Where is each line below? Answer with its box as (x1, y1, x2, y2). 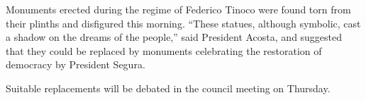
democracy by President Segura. (6, 57, 145, 72)
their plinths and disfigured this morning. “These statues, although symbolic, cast (6, 15, 361, 30)
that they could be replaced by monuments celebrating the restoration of (6, 43, 322, 58)
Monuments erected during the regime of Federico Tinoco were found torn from (6, 2, 351, 16)
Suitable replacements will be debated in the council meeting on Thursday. (6, 80, 331, 95)
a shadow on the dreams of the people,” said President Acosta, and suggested (6, 30, 343, 44)
